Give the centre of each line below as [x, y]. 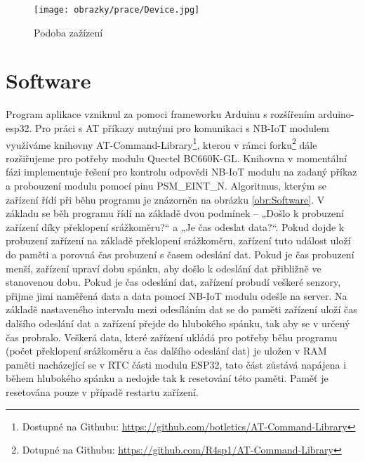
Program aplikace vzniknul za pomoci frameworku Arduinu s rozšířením [160, 114]
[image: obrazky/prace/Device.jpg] [117, 10]
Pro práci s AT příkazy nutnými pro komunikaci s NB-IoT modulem [182, 127]
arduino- [336, 114]
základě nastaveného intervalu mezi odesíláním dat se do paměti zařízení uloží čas [181, 309]
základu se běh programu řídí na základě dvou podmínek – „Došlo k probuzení [175, 213]
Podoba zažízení [68, 32]
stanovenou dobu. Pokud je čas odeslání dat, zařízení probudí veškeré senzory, [173, 282]
